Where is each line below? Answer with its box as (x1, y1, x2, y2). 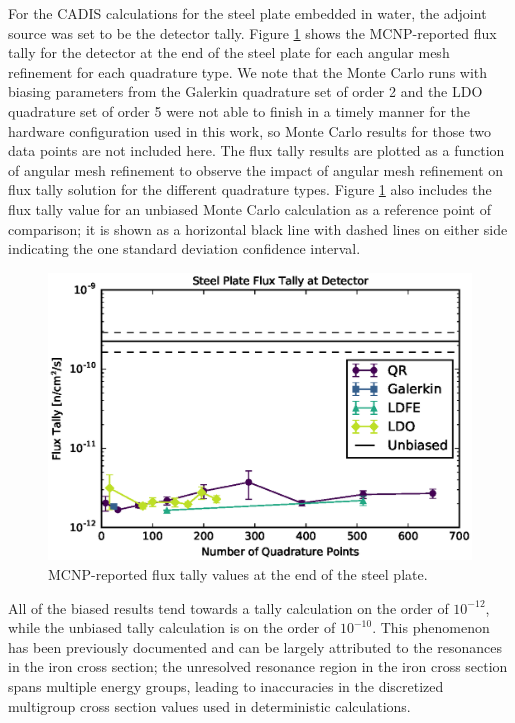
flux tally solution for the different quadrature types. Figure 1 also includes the (8, 179, 492, 200)
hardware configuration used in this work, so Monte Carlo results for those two (8, 120, 491, 141)
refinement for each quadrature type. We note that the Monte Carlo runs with (8, 61, 488, 82)
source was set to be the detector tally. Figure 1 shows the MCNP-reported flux (8, 22, 497, 43)
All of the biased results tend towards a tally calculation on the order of (8, 597, 449, 618)
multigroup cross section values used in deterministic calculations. (8, 695, 411, 716)
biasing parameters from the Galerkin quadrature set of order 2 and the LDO (8, 81, 483, 102)
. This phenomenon (372, 617, 490, 638)
